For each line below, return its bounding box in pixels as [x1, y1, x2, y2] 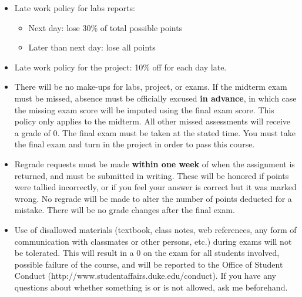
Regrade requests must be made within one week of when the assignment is [14, 157, 295, 170]
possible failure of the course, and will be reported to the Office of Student [14, 258, 283, 270]
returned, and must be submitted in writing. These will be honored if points [14, 169, 289, 181]
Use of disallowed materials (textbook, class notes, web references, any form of [14, 223, 297, 235]
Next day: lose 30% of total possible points [28, 21, 183, 33]
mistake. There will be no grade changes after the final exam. [14, 204, 235, 216]
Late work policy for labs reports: [14, 2, 135, 14]
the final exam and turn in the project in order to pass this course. [14, 138, 255, 150]
